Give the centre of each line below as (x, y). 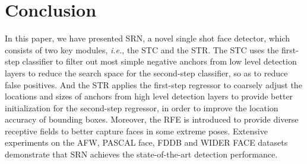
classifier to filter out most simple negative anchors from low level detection (159, 61)
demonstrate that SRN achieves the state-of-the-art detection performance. (141, 154)
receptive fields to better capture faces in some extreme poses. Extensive (136, 131)
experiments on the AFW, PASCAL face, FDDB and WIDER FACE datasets (146, 142)
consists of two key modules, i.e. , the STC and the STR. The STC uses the (142, 49)
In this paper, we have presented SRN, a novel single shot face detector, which (148, 38)
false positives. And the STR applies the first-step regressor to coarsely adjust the (153, 84)
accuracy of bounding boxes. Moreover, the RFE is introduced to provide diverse (152, 119)
